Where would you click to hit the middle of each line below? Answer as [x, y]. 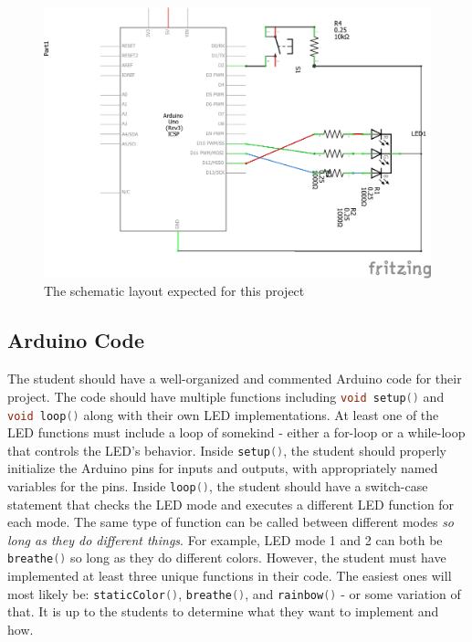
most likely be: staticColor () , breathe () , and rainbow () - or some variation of [234, 593]
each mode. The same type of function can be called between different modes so [231, 522]
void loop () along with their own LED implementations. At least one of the [223, 414]
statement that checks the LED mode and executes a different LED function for [231, 504]
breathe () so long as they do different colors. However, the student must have [227, 558]
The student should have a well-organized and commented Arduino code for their [235, 379]
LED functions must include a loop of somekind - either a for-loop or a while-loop [236, 432]
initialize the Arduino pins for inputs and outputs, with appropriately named [223, 468]
